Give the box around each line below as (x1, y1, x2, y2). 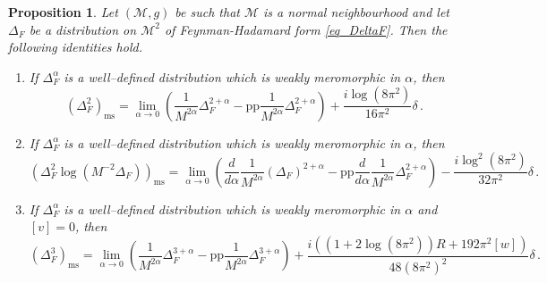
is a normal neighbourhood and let (263, 3, 449, 21)
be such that (175, 3, 240, 21)
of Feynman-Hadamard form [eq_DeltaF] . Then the (164, 20, 448, 38)
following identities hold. (8, 37, 142, 56)
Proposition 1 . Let (8, 3, 118, 21)
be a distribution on (29, 20, 137, 38)
